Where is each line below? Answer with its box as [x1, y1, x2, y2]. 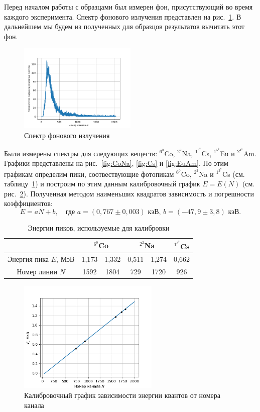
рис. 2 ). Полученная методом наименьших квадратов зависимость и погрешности [4, 188, 254, 198]
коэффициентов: [4, 198, 53, 209]
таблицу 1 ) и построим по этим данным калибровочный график [4, 178, 200, 189]
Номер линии [17, 266, 58, 277]
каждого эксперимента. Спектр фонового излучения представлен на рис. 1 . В [4, 11, 241, 22]
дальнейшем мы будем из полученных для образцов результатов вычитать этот [4, 21, 245, 32]
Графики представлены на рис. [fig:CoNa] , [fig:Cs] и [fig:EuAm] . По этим [4, 158, 228, 168]
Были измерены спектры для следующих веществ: [4, 148, 158, 158]
